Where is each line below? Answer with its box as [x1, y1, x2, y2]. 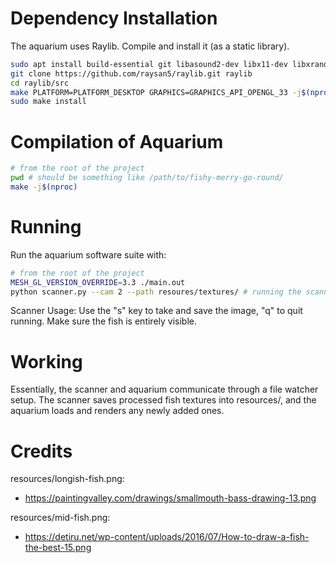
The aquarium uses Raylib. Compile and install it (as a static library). [10, 40, 290, 52]
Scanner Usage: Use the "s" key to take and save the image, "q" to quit [10, 305, 303, 317]
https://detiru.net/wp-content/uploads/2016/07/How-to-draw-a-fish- [24, 531, 310, 543]
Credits [10, 440, 73, 462]
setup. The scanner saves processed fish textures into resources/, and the [10, 394, 317, 406]
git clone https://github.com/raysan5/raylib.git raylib [10, 68, 253, 79]
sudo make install [10, 97, 87, 107]
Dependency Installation [10, 7, 218, 30]
